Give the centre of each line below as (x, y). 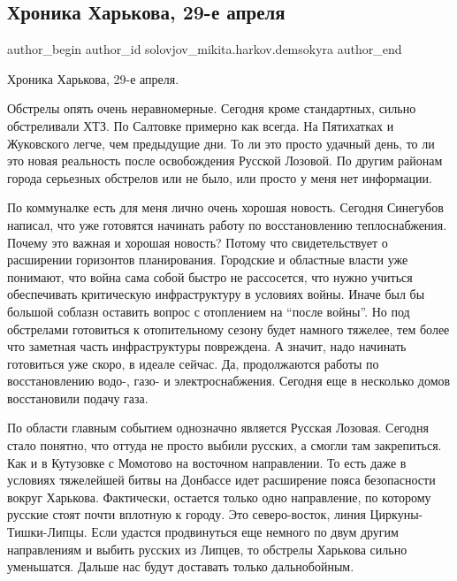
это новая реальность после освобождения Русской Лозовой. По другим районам (225, 161)
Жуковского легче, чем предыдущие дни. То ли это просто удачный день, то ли (221, 143)
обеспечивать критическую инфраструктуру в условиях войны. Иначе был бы (216, 294)
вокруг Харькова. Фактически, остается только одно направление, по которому (219, 497)
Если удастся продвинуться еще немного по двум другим (245, 532)
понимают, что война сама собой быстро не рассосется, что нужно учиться (210, 276)
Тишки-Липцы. (47, 532)
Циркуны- (396, 514)
